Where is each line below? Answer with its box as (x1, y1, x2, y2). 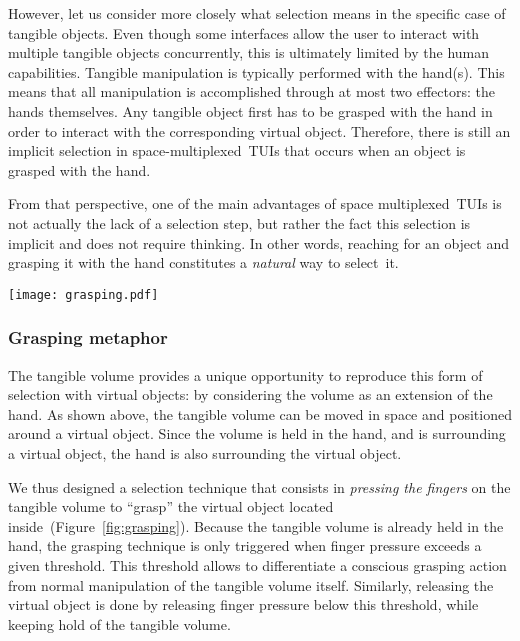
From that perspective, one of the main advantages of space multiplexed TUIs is (8, 193, 502, 214)
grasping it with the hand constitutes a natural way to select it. (8, 252, 399, 273)
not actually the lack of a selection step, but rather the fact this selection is (8, 212, 471, 233)
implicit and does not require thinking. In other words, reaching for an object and (8, 232, 509, 253)
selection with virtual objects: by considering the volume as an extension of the (8, 384, 493, 405)
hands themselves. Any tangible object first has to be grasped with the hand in (8, 100, 493, 121)
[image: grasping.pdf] (8, 287, 159, 302)
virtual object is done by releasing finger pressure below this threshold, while (8, 594, 479, 615)
